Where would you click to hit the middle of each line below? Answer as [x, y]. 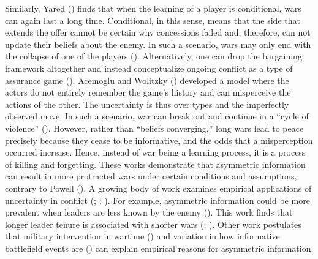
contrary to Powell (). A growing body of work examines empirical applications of [158, 188]
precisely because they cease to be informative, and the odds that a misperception [159, 140]
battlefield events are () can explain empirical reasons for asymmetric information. [159, 248]
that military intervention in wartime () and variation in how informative [142, 236]
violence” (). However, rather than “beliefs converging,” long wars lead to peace [154, 128]
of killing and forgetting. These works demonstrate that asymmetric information [155, 164]
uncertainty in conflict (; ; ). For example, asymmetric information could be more [157, 200]
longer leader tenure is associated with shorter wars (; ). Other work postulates [153, 224]
